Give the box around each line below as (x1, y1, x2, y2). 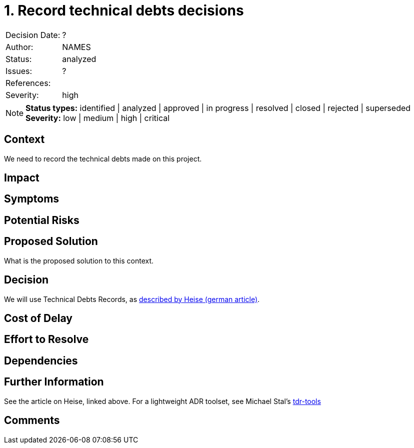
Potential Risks (4, 213, 79, 226)
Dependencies (4, 354, 78, 367)
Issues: (5, 65, 32, 76)
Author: (5, 41, 33, 52)
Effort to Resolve (4, 333, 89, 346)
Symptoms (4, 192, 59, 205)
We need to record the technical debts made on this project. (4, 154, 202, 163)
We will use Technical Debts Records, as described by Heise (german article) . (4, 294, 260, 303)
